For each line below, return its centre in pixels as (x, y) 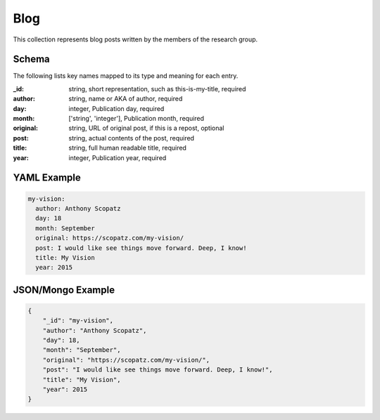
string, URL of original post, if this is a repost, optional (146, 128)
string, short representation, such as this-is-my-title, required (157, 88)
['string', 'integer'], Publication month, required (136, 119)
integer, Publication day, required (116, 108)
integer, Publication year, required (118, 157)
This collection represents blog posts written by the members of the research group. (135, 39)
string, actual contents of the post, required (132, 138)
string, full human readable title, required (127, 148)
